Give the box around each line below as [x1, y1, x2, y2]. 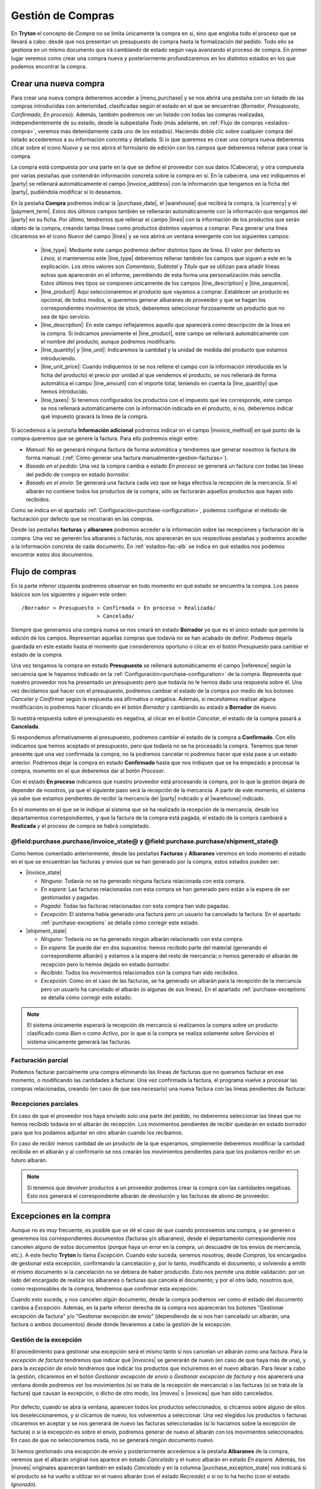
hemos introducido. [40, 388, 89, 395]
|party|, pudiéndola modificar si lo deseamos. [11, 188, 122, 196]
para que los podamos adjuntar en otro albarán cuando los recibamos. [11, 1129, 184, 1136]
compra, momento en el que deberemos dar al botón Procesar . [11, 767, 166, 774]
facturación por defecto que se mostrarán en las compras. [11, 515, 154, 522]
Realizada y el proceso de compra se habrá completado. [11, 823, 150, 830]
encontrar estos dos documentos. [11, 551, 95, 558]
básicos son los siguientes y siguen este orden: [11, 590, 127, 598]
